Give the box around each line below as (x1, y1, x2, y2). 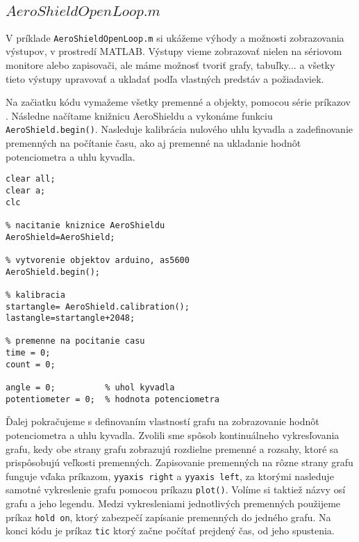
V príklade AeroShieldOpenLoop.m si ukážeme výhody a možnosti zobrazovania (6, 30, 344, 45)
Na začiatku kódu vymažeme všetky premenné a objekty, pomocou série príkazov (6, 95, 351, 109)
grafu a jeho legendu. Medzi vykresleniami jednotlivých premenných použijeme (6, 496, 341, 511)
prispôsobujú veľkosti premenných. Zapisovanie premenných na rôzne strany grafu (6, 455, 353, 470)
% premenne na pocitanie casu (6, 336, 145, 346)
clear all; (6, 174, 56, 184)
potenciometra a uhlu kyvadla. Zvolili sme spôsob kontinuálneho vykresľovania (6, 428, 340, 442)
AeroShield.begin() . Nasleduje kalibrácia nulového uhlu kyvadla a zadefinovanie (6, 122, 353, 136)
